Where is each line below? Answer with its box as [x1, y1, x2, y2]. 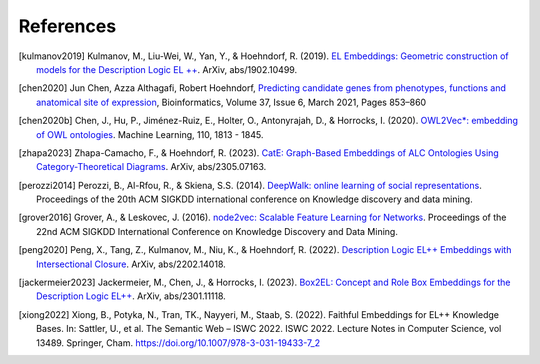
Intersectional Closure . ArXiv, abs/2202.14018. [36, 258, 227, 270]
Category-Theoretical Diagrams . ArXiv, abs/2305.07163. [36, 161, 267, 173]
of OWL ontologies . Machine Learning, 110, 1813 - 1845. [36, 128, 264, 140]
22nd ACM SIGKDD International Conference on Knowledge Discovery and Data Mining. [36, 225, 399, 237]
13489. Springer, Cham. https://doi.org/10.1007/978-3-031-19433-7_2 [36, 336, 320, 349]
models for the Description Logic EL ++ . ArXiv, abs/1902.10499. [36, 63, 298, 75]
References [18, 15, 117, 37]
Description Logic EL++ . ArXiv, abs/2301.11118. [36, 290, 227, 302]
